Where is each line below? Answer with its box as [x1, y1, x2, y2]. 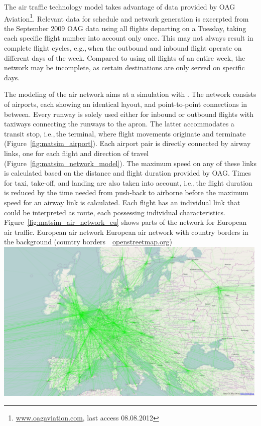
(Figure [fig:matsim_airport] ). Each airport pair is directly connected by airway [4, 138, 251, 149]
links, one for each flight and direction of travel [4, 148, 149, 158]
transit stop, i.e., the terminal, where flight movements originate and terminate [4, 128, 246, 138]
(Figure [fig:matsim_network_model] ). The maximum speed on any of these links [4, 158, 257, 168]
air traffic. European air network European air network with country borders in [4, 226, 248, 237]
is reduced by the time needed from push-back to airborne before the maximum [4, 187, 249, 198]
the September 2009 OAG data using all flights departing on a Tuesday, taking [4, 23, 246, 33]
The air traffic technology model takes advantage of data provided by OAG [4, 2, 235, 12]
